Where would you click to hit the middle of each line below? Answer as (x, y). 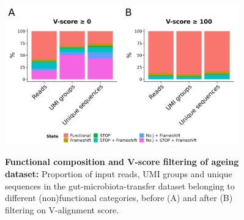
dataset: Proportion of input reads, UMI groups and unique (119, 173)
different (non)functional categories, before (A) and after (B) (119, 198)
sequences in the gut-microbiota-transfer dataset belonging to (120, 185)
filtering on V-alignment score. (62, 209)
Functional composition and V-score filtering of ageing (122, 162)
